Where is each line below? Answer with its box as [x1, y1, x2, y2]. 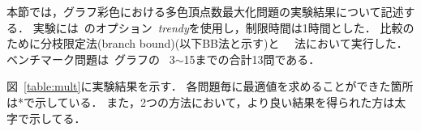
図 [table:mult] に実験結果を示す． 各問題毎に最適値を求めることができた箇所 [6, 78, 414, 95]
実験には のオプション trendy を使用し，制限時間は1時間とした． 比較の [32, 19, 415, 36]
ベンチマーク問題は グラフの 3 [6, 50, 175, 67]
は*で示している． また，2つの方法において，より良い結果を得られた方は [6, 93, 395, 110]
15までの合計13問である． [183, 50, 320, 67]
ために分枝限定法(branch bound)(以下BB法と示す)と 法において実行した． [6, 35, 408, 52]
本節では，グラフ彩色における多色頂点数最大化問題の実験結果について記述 [6, 3, 404, 19]
